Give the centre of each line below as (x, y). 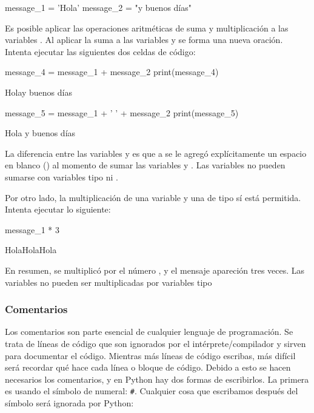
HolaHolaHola (31, 250)
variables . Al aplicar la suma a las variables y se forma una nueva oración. (144, 40)
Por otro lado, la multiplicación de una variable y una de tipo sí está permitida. (153, 197)
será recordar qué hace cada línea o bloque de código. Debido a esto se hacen (148, 367)
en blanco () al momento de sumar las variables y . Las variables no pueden (145, 165)
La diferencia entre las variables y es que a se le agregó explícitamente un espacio (156, 153)
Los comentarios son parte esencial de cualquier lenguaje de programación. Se (149, 332)
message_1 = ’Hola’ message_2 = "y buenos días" (98, 7)
